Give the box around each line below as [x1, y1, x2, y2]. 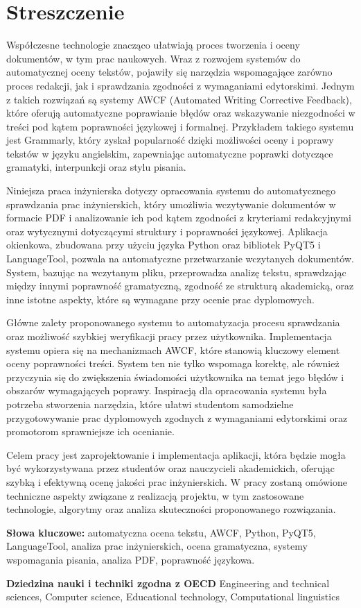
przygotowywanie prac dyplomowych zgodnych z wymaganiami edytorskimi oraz [6, 410, 348, 425]
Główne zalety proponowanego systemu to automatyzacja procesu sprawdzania [6, 315, 340, 330]
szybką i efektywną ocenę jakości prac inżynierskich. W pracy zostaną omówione [6, 474, 347, 489]
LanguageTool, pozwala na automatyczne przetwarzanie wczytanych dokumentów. [6, 251, 354, 266]
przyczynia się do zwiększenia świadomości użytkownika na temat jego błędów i [6, 369, 344, 384]
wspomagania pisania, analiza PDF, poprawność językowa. [6, 552, 255, 566]
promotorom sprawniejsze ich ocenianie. [6, 424, 175, 439]
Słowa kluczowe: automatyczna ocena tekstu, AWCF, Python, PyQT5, [6, 525, 316, 539]
